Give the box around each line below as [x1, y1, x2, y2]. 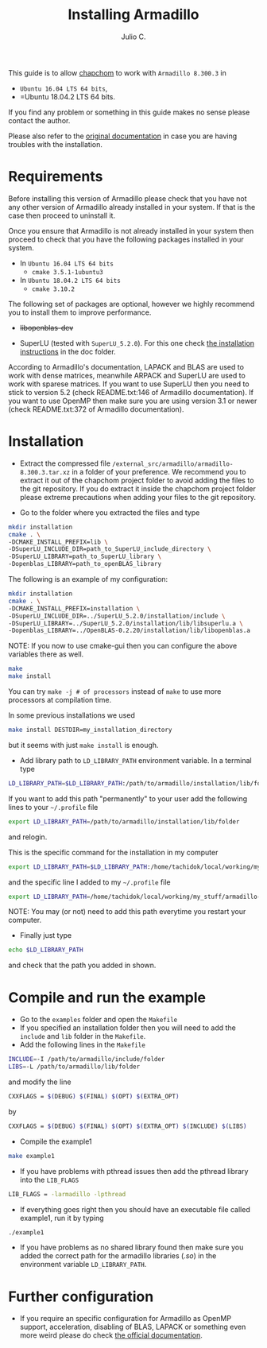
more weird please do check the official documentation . [19, 1331, 203, 1340]
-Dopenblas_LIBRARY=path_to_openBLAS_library [8, 560, 161, 568]
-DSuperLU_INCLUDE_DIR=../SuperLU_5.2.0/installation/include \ [8, 612, 226, 620]
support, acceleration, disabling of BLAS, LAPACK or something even [19, 1322, 246, 1332]
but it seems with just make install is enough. [8, 740, 159, 750]
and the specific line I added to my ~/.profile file [8, 877, 171, 887]
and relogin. [8, 832, 48, 842]
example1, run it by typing [19, 1213, 105, 1222]
